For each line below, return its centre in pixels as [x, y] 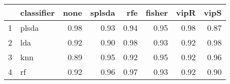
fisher [157, 12]
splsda [103, 12]
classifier [38, 12]
